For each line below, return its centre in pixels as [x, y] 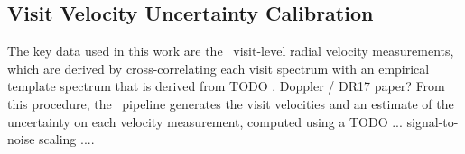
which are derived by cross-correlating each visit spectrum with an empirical [219, 68]
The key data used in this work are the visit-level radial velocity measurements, [231, 51]
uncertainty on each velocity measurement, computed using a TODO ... [205, 121]
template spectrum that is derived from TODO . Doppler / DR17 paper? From [226, 86]
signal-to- [432, 121]
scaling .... [67, 139]
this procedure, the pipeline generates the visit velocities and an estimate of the [231, 103]
